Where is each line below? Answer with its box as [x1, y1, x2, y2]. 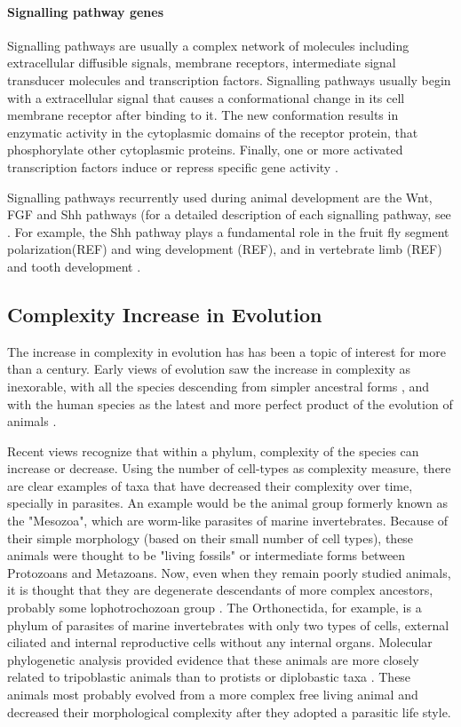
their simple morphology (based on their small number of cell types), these [7, 528, 414, 547]
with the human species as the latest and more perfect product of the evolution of [7, 394, 453, 413]
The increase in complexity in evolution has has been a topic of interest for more [7, 342, 446, 360]
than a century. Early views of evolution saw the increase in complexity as [7, 360, 411, 378]
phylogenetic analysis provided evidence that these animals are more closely [7, 650, 419, 668]
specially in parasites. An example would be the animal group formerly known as [7, 494, 448, 512]
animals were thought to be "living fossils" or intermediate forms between [7, 546, 406, 565]
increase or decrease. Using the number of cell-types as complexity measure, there [7, 459, 451, 478]
